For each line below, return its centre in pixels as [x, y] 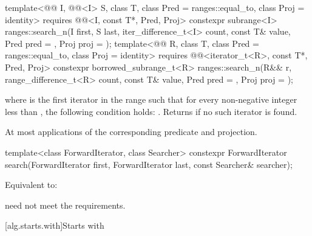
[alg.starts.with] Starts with [55, 225]
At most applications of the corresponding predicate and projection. [131, 132]
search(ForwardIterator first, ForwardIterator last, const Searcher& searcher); [149, 164]
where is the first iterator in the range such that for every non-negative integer [151, 99]
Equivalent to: [31, 185]
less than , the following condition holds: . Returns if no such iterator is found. [151, 111]
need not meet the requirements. [65, 205]
